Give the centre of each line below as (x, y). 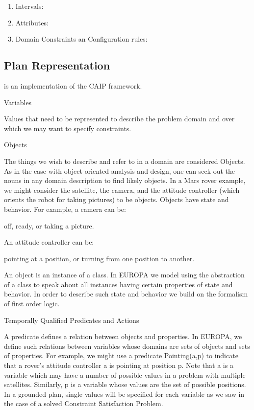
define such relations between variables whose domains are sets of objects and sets (127, 346)
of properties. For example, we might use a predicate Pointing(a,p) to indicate (121, 355)
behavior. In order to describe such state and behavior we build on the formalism (126, 294)
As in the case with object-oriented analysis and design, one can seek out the (120, 171)
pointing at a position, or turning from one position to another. (99, 258)
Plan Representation (57, 65)
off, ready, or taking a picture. (49, 225)
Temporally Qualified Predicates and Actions (72, 320)
